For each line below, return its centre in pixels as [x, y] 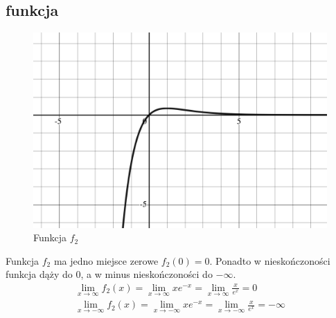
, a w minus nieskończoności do [147, 274]
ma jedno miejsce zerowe [106, 260]
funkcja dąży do [39, 274]
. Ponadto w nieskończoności [270, 260]
